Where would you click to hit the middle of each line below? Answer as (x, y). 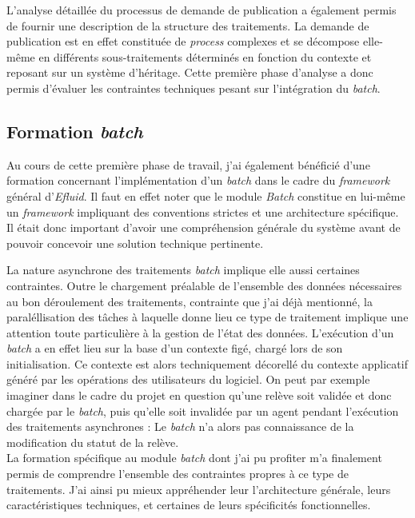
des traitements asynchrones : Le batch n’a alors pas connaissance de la (180, 426)
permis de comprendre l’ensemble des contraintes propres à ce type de (178, 474)
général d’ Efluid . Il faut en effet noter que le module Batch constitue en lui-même (206, 195)
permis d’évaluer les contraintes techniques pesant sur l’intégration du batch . (194, 88)
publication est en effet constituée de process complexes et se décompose (183, 41)
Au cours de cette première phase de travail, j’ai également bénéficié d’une (188, 164)
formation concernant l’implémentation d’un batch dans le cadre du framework (198, 180)
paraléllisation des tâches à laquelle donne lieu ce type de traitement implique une (207, 317)
